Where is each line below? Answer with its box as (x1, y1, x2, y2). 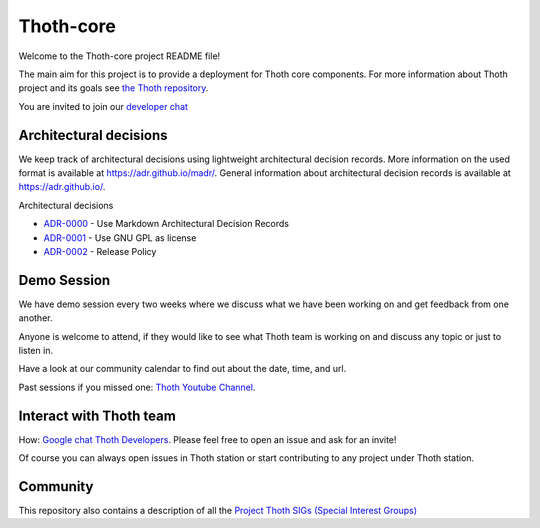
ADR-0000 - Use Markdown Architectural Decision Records (43, 218, 290, 230)
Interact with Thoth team (18, 407, 177, 424)
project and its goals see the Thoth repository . (18, 82, 209, 94)
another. (18, 312, 53, 324)
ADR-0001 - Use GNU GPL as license (43, 231, 197, 244)
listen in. (18, 345, 54, 357)
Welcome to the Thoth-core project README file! (18, 50, 221, 62)
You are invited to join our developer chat (18, 100, 189, 112)
